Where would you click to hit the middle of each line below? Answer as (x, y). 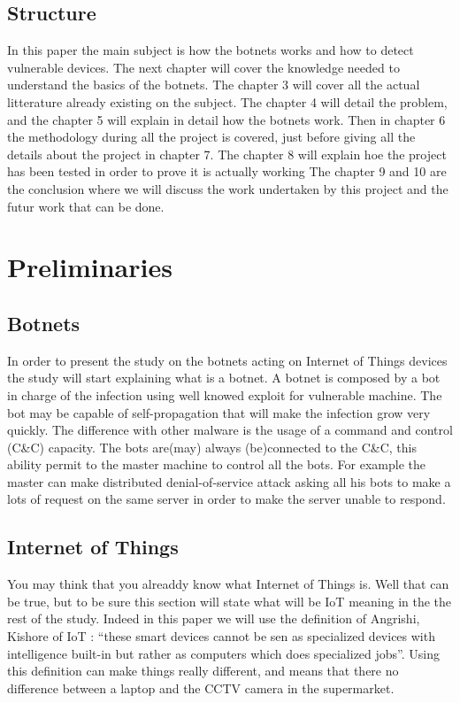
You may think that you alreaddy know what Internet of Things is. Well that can (228, 584)
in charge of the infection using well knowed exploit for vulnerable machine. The (225, 394)
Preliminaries (90, 267)
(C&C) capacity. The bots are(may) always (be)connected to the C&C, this (212, 447)
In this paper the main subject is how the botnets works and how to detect (211, 50)
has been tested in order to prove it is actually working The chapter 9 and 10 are (227, 171)
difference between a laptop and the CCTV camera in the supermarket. (201, 688)
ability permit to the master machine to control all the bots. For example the (216, 464)
